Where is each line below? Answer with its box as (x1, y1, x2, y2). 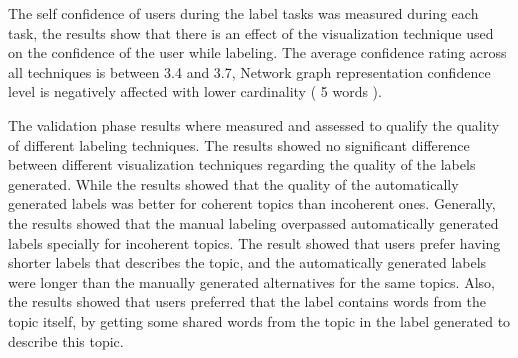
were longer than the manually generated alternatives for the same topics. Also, (8, 271, 495, 292)
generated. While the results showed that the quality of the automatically (8, 173, 459, 194)
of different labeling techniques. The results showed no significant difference (8, 134, 470, 155)
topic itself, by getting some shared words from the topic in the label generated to (8, 310, 511, 331)
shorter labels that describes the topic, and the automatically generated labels (8, 252, 487, 273)
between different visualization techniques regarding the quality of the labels (8, 154, 476, 175)
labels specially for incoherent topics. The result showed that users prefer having (8, 232, 501, 253)
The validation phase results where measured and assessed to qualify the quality (8, 114, 500, 135)
